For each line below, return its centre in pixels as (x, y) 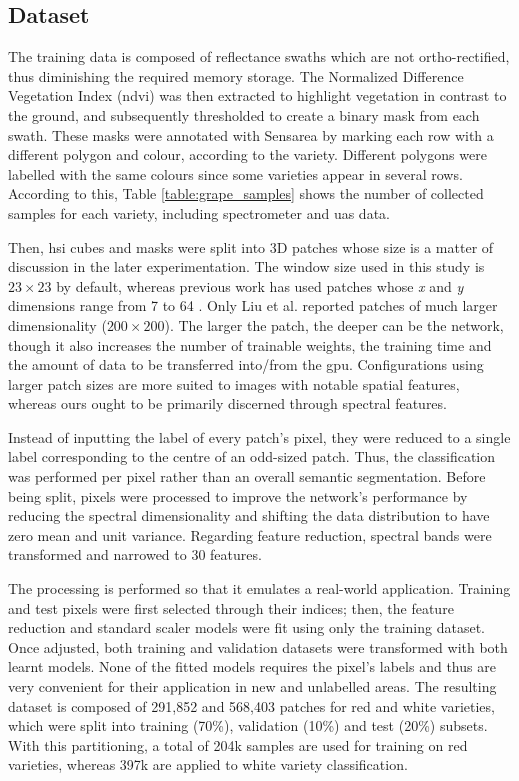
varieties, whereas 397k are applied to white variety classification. (208, 764)
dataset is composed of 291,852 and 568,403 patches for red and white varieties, (251, 705)
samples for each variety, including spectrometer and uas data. (199, 212)
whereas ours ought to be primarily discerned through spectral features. (227, 403)
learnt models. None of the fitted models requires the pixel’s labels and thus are (252, 666)
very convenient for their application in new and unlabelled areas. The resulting (252, 686)
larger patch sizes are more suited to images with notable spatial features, (234, 383)
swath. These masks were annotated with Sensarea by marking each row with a (251, 134)
